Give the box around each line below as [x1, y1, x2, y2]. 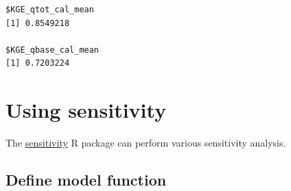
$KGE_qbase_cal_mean [5, 44, 100, 55]
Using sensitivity [5, 96, 167, 124]
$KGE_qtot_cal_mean [5, 5, 94, 14]
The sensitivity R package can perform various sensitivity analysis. [5, 136, 286, 150]
